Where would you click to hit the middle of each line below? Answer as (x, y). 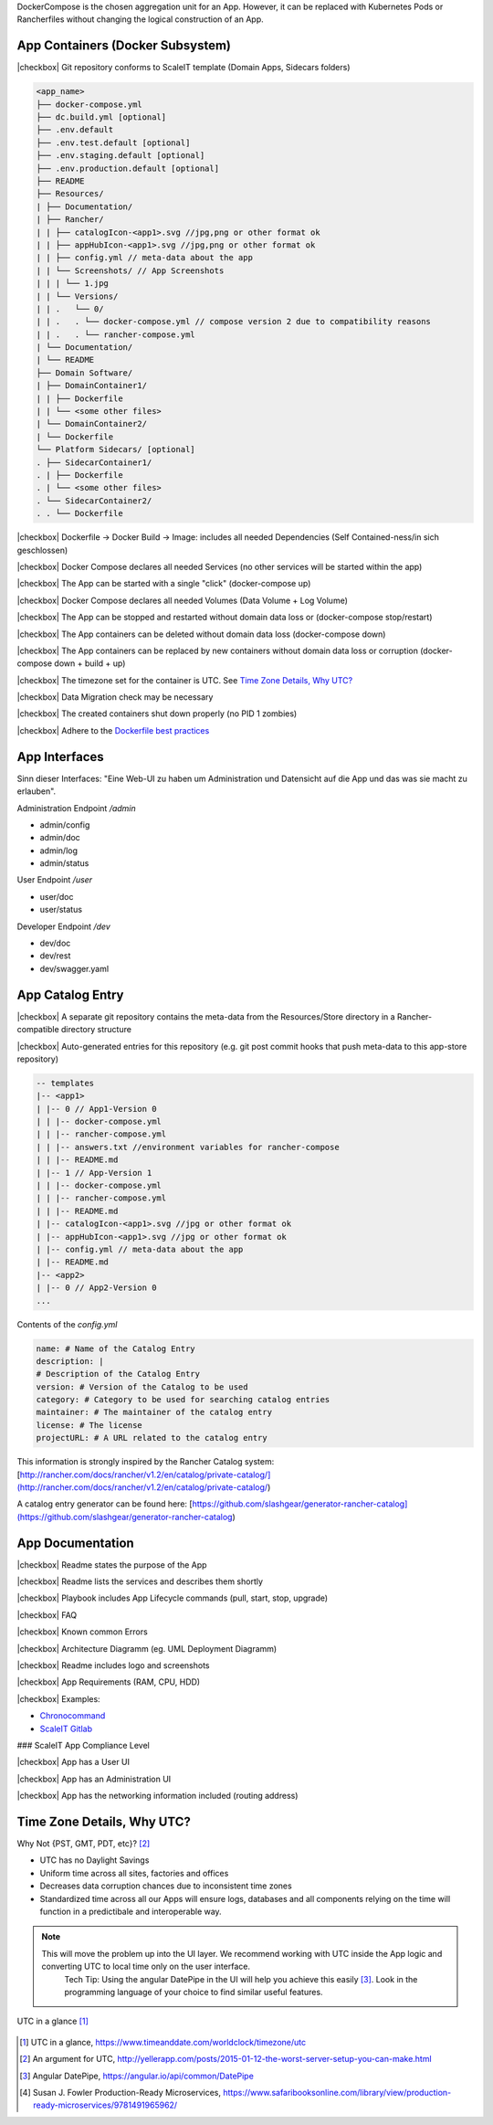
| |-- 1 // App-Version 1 (94, 1173)
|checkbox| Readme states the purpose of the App (112, 1565)
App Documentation (75, 1543)
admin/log (58, 851)
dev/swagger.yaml (74, 968)
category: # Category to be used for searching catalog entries (183, 1400)
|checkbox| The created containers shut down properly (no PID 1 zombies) (157, 714)
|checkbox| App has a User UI (73, 1762)
